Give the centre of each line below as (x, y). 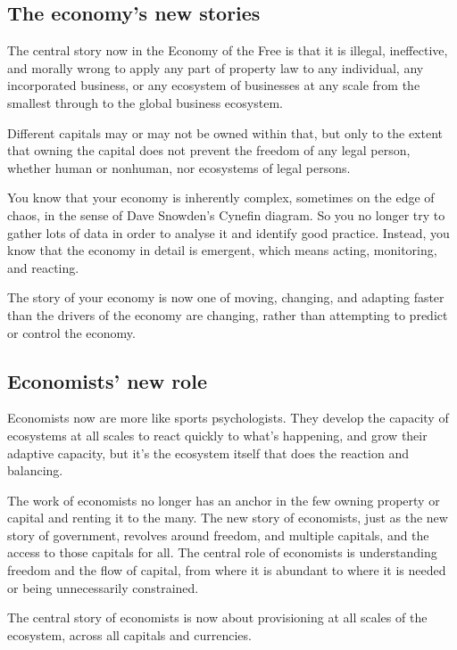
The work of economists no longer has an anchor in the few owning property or (224, 500)
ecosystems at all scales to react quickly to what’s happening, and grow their (217, 435)
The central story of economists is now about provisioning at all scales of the (217, 617)
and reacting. (43, 267)
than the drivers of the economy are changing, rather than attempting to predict (228, 314)
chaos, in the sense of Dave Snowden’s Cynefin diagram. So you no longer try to (226, 214)
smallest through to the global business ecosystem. (145, 102)
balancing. (35, 470)
